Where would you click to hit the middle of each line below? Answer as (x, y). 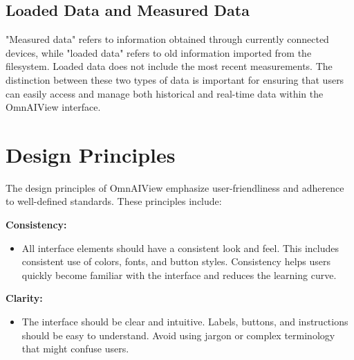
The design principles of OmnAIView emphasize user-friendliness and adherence (175, 187)
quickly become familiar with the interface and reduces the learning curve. (179, 274)
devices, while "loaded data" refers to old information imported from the (159, 52)
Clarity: (24, 298)
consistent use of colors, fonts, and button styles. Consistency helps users (176, 261)
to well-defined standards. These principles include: (114, 201)
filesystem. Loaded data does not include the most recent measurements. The (169, 66)
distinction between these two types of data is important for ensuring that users (175, 79)
